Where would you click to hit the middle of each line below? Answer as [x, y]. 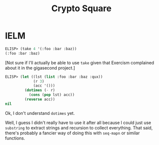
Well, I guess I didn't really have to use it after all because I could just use [78, 123]
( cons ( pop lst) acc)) [52, 95]
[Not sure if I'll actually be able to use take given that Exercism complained [79, 63]
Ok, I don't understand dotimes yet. [40, 113]
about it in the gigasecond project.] [40, 68]
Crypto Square [81, 9]
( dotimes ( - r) [40, 91]
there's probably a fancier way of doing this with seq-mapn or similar [72, 133]
